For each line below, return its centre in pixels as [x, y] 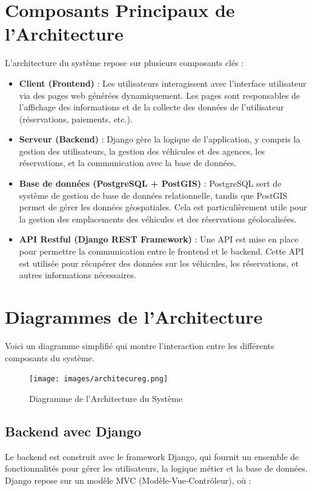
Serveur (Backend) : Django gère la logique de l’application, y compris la [160, 139]
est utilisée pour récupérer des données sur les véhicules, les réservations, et [159, 263]
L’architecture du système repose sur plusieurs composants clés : [124, 63]
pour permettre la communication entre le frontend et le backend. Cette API [161, 251]
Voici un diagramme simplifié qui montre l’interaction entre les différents [140, 345]
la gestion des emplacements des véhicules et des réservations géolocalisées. [158, 219]
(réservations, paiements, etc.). [76, 119]
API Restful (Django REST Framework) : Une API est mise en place [159, 239]
